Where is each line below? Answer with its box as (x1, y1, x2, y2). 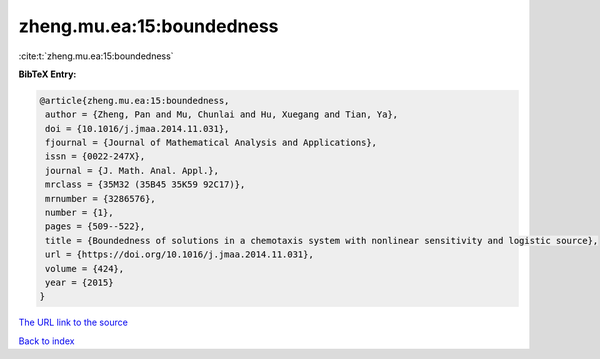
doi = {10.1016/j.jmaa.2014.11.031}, (45, 123, 230, 134)
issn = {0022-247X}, (45, 151, 146, 162)
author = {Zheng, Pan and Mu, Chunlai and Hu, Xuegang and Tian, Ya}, (45, 109, 399, 120)
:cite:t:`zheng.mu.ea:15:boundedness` (18, 50, 174, 62)
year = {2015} (45, 277, 114, 288)
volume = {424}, (45, 263, 125, 274)
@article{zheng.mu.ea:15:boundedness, (39, 95, 230, 106)
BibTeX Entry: (18, 68, 77, 80)
